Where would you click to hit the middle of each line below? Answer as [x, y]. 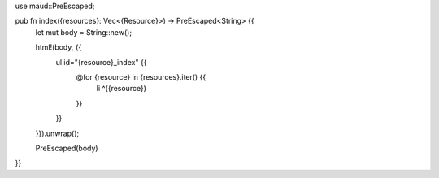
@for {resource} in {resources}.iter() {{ [141, 76]
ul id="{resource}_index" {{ [101, 62]
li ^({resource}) [121, 89]
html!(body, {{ [59, 47]
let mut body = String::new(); [84, 32]
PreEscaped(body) [67, 148]
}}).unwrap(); [57, 133]
